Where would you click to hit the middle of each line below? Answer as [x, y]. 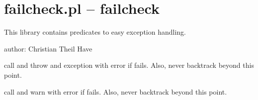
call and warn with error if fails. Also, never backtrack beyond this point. [116, 91]
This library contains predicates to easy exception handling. [95, 32]
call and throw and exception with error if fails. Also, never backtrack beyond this [129, 65]
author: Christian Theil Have [48, 48]
